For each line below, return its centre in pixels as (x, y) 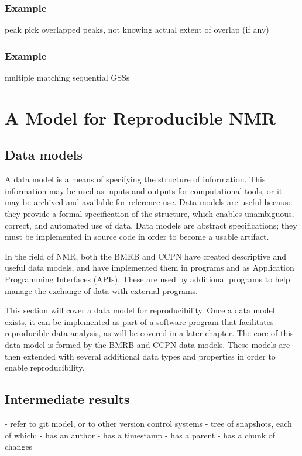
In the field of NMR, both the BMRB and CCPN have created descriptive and (146, 256)
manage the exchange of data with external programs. (101, 290)
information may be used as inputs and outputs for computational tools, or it (144, 190)
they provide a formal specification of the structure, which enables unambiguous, (150, 213)
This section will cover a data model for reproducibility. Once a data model (140, 310)
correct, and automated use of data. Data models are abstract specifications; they (151, 225)
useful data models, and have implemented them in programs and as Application (150, 267)
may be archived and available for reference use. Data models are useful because (148, 202)
